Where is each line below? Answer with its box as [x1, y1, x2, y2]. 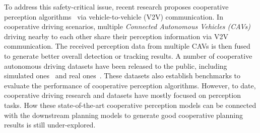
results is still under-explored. [4, 119, 96, 130]
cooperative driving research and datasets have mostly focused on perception [4, 90, 241, 100]
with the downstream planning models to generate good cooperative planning [4, 109, 243, 120]
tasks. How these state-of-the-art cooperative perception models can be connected [4, 99, 256, 110]
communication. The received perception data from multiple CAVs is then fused [4, 41, 250, 51]
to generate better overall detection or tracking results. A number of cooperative [4, 50, 252, 61]
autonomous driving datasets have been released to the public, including [4, 60, 227, 71]
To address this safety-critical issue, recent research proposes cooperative [4, 2, 229, 12]
